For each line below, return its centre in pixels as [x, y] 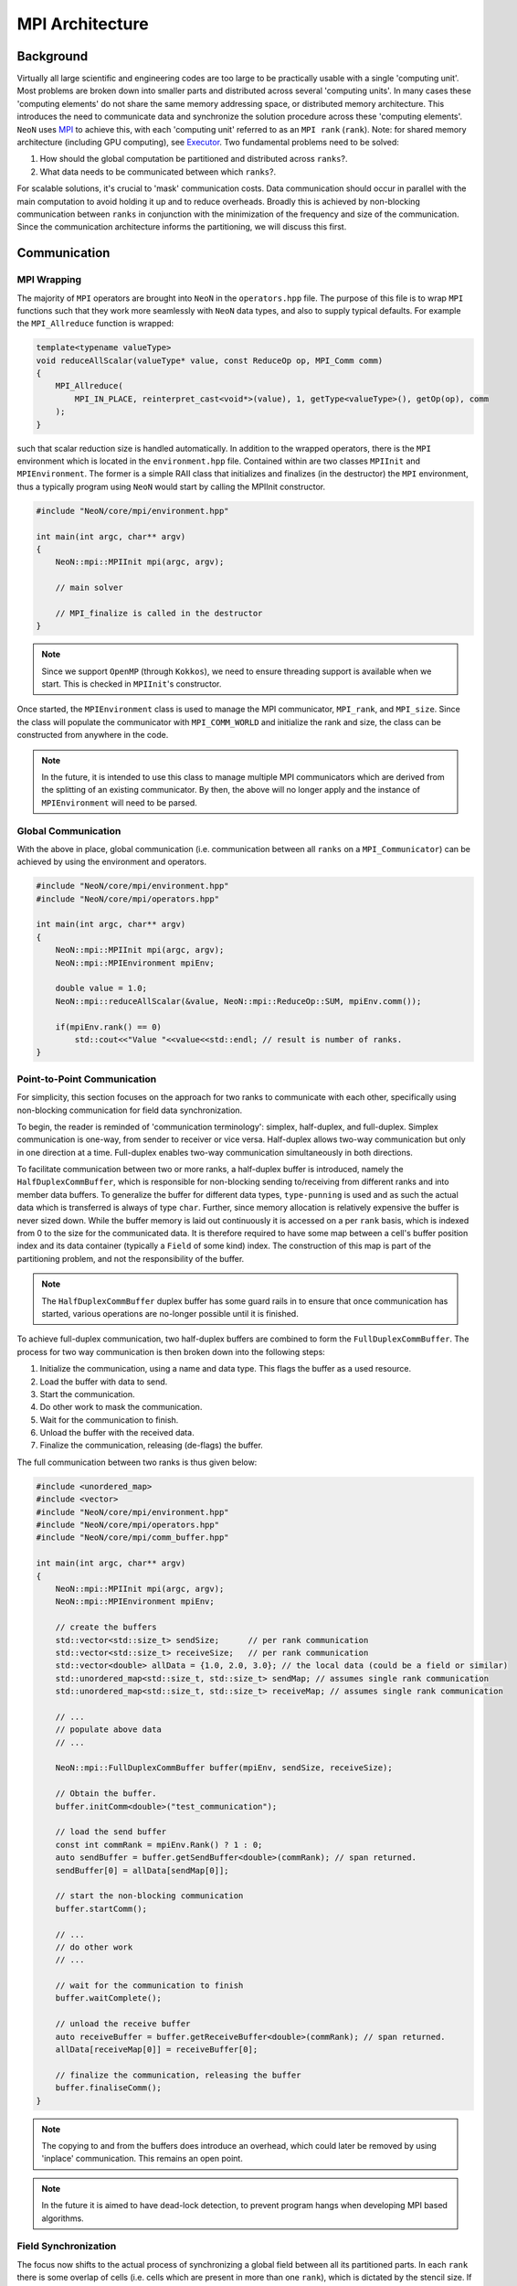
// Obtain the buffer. [106, 1794]
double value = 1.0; [101, 988]
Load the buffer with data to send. [104, 1382]
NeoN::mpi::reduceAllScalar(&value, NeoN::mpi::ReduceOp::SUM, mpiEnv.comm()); [238, 1001]
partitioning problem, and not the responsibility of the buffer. [131, 1258]
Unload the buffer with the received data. [117, 1433]
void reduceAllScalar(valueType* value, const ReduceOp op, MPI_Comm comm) [210, 360]
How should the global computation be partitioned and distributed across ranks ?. [194, 159]
